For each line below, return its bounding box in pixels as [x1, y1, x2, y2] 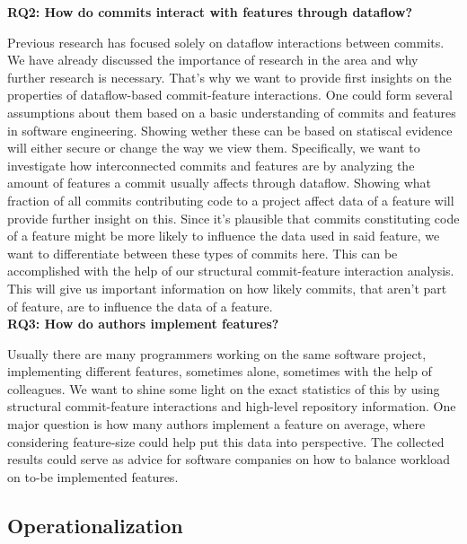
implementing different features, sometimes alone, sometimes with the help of [7, 362, 432, 381]
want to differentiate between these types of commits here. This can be [7, 243, 398, 262]
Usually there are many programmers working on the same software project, [7, 344, 427, 363]
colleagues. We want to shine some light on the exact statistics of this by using [7, 379, 440, 398]
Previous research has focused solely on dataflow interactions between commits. [7, 32, 445, 51]
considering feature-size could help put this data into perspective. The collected [7, 432, 445, 451]
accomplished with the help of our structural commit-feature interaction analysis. [7, 261, 454, 280]
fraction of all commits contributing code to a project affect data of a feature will [7, 190, 454, 209]
